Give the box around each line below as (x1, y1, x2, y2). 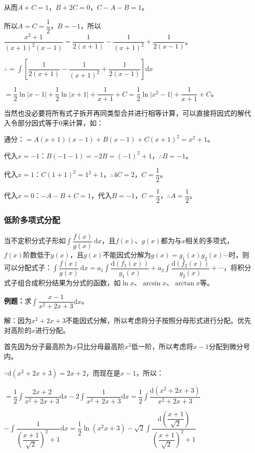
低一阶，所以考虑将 (131, 341, 193, 352)
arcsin (143, 279, 161, 287)
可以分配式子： (4, 262, 52, 273)
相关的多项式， (185, 235, 234, 246)
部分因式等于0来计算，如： (17, 117, 103, 127)
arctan (175, 279, 194, 287)
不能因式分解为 (102, 249, 151, 259)
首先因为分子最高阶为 (4, 341, 73, 352)
